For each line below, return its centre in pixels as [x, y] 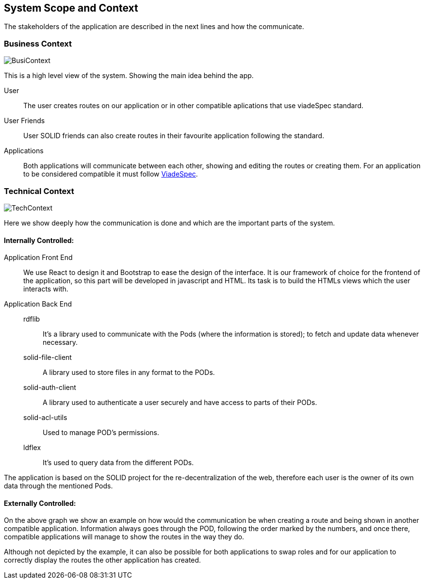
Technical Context [39, 191]
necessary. [60, 342]
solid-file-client [48, 357]
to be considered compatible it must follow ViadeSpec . [111, 174]
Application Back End [38, 304]
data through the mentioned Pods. [58, 486]
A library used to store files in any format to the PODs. [129, 372]
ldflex [32, 448]
